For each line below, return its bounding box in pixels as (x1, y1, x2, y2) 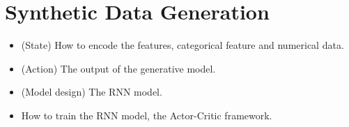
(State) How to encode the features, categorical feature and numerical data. (21, 38, 344, 52)
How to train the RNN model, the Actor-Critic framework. (21, 107, 272, 122)
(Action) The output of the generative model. (21, 61, 216, 75)
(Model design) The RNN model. (21, 84, 162, 99)
